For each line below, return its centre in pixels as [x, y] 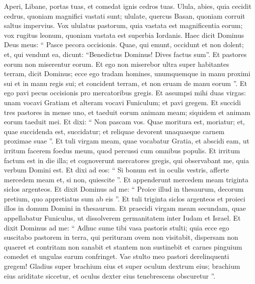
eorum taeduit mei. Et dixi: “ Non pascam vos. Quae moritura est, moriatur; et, [125, 122]
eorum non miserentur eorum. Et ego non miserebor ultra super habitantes [117, 64]
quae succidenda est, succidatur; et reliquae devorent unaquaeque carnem [114, 131]
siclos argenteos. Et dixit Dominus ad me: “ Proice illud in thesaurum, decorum [124, 189]
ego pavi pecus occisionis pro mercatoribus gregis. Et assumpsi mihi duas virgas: [125, 93]
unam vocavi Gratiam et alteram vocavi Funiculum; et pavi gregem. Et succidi [123, 102]
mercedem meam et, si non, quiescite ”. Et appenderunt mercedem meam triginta [126, 179]
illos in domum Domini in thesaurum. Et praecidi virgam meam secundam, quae [125, 208]
